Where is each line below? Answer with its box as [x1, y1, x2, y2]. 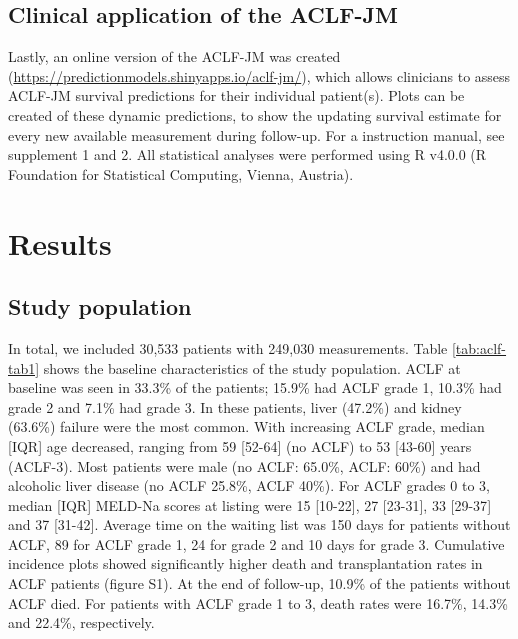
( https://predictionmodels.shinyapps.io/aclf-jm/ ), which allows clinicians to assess [8, 65, 511, 86]
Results [8, 222, 112, 263]
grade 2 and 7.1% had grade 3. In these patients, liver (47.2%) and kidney [8, 396, 462, 417]
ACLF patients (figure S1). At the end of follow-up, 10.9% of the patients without [8, 573, 511, 594]
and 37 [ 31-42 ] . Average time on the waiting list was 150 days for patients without [8, 514, 511, 535]
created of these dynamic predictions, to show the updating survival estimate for [8, 104, 502, 125]
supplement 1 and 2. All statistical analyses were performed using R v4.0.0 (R [8, 144, 487, 165]
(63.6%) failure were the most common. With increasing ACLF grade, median [8, 416, 485, 437]
